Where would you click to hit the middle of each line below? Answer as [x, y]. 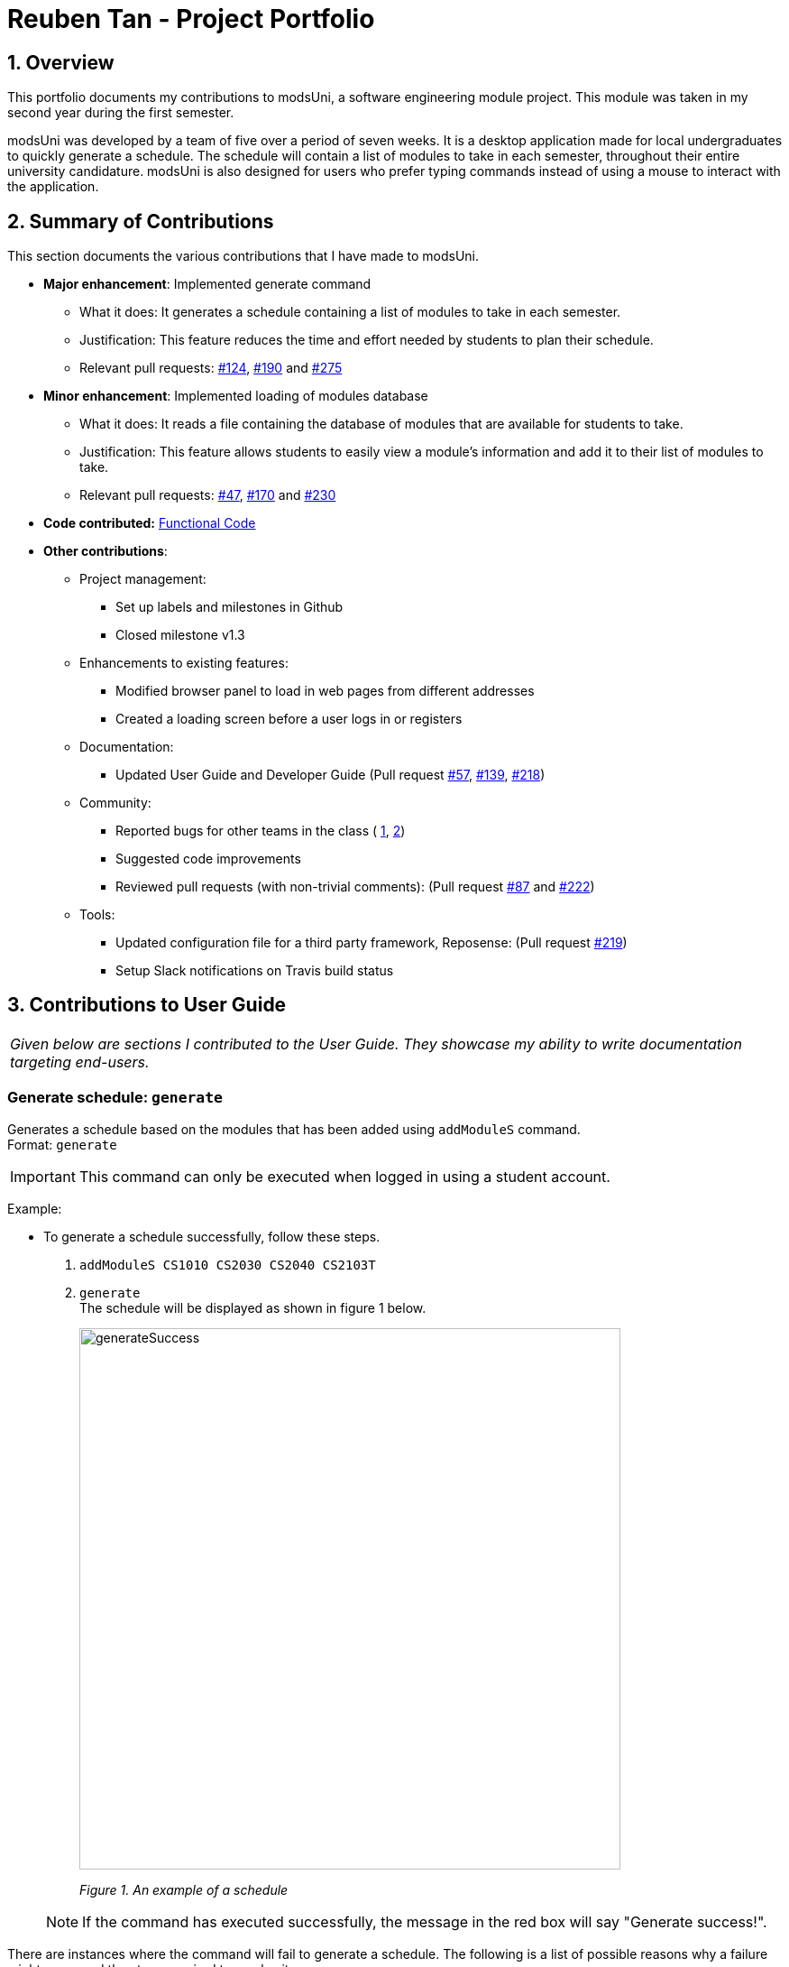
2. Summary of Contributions [141, 221]
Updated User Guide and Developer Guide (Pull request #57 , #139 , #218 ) [330, 775]
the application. [53, 187]
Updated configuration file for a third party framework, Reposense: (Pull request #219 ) [372, 943]
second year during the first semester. [121, 113]
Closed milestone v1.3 [180, 635]
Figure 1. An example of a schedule [184, 1889]
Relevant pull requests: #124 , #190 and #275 [211, 368]
